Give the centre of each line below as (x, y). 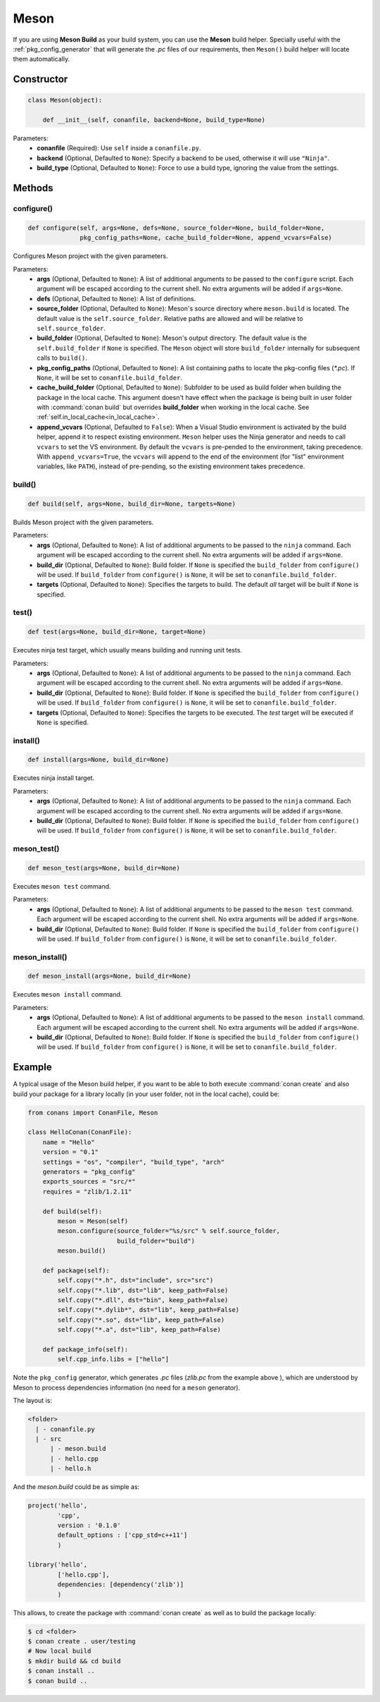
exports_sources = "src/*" (89, 1182)
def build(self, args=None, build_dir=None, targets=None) (132, 504)
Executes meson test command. (62, 886)
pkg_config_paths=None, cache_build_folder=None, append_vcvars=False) (206, 238)
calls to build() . (62, 358)
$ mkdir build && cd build (74, 1661)
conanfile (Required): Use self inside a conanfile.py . (119, 148)
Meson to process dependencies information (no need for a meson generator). (127, 1387)
